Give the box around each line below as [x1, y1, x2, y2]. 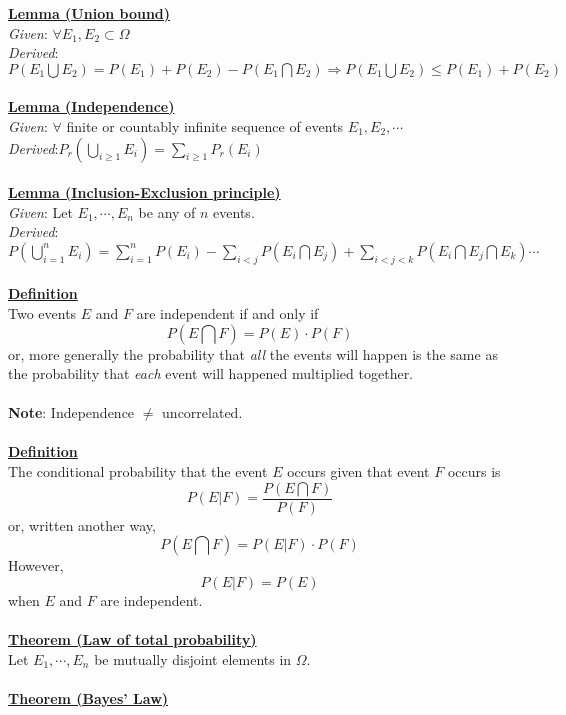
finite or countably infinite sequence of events [66, 115, 344, 136]
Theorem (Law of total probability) [8, 629, 257, 650]
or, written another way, [8, 514, 156, 535]
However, [8, 555, 64, 576]
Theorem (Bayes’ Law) [8, 687, 169, 708]
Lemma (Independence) [8, 96, 175, 117]
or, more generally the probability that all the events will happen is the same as [8, 343, 498, 364]
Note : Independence [8, 402, 135, 423]
